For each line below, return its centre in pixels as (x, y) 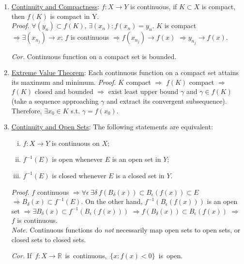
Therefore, (27, 110)
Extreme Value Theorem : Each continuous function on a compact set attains (125, 72)
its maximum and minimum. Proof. (64, 82)
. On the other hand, (112, 201)
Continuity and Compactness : (55, 6)
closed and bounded (64, 91)
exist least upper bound (143, 91)
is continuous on (76, 143)
